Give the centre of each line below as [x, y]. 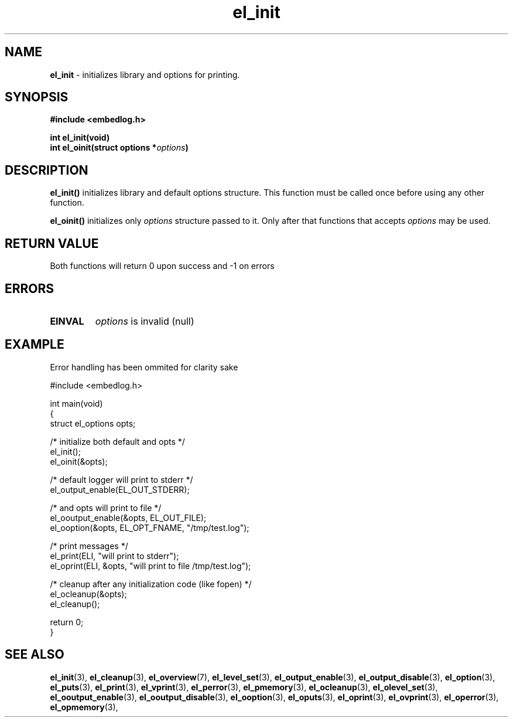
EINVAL [67, 321]
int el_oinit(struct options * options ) [119, 148]
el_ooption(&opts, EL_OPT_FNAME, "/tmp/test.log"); [150, 527]
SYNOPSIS [37, 97]
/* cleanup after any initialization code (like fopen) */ [151, 584]
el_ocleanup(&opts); [88, 594]
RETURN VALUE [52, 243]
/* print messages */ [89, 546]
